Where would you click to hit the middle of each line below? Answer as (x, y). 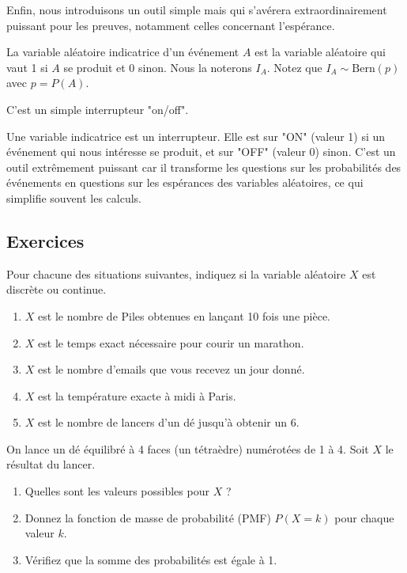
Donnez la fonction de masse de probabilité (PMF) (148, 517)
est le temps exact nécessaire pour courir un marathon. (171, 342)
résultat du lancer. (51, 464)
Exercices (45, 240)
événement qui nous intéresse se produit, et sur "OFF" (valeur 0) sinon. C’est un (201, 152)
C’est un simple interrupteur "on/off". (98, 109)
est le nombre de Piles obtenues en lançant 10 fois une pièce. (184, 315)
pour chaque (364, 517)
